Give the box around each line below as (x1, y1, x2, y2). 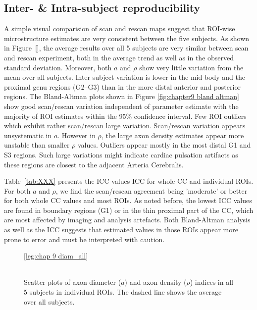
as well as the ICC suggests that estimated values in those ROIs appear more (4, 224, 238, 235)
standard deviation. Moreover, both (4, 62, 112, 72)
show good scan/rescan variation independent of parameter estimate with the (4, 101, 239, 111)
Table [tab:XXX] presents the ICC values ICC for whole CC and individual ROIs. (4, 176, 254, 186)
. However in (57, 130, 96, 140)
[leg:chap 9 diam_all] (24, 251, 88, 261)
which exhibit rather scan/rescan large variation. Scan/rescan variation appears (4, 120, 246, 131)
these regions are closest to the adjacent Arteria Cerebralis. (4, 159, 184, 169)
